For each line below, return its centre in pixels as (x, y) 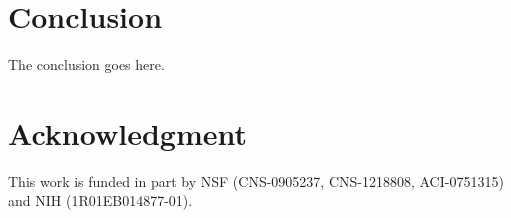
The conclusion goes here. (86, 64)
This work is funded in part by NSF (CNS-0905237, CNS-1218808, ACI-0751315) (256, 180)
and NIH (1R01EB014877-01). (100, 200)
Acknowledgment (127, 132)
